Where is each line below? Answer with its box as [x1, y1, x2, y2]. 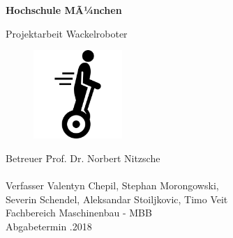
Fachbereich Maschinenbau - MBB [6, 205, 152, 220]
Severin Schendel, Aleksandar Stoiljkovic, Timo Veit [6, 191, 228, 206]
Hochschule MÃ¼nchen [6, 3, 122, 17]
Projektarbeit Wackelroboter [6, 26, 128, 40]
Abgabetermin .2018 [6, 219, 92, 233]
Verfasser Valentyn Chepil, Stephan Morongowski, [6, 178, 219, 193]
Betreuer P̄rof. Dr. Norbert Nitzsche [6, 150, 160, 165]
